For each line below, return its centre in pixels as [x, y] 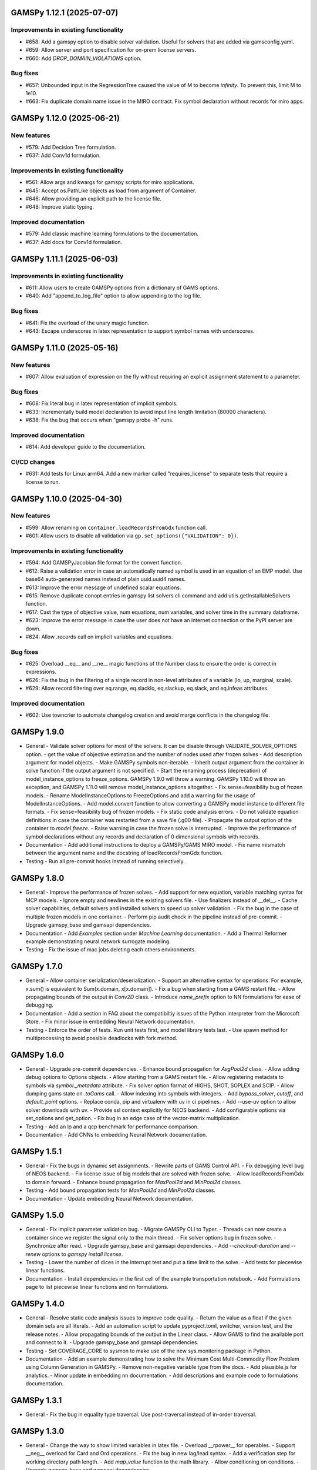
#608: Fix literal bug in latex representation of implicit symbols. [102, 403]
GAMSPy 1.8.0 [38, 878]
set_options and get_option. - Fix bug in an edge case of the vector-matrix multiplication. [133, 1118]
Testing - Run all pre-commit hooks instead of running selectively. [105, 861]
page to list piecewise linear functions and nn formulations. [97, 1287]
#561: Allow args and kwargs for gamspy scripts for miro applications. [110, 182]
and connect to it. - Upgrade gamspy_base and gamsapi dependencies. [112, 1342]
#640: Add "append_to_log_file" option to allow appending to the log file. [114, 296]
